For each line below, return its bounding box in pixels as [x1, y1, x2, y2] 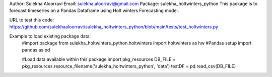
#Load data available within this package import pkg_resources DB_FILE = [22, 56, 176, 62]
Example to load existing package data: [9, 33, 91, 39]
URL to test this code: [9, 16, 54, 22]
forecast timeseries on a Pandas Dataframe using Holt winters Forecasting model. [9, 7, 179, 13]
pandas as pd [22, 47, 50, 53]
